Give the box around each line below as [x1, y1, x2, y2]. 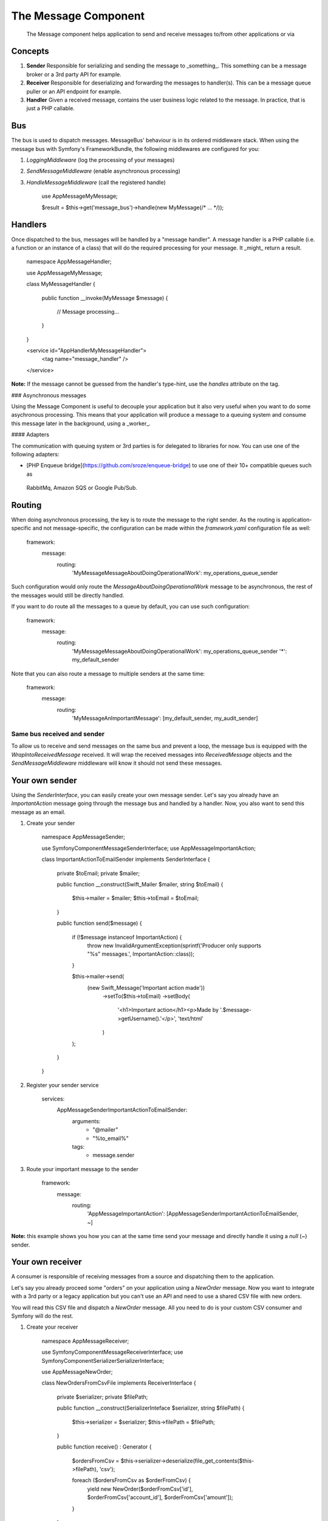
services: [41, 1095, 65, 1102]
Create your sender [26, 820, 75, 827]
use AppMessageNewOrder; [41, 1368, 113, 1375]
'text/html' [178, 1015, 203, 1022]
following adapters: [11, 450, 60, 458]
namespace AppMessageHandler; [26, 258, 112, 265]
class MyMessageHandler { [26, 280, 95, 288]
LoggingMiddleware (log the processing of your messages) [26, 156, 175, 164]
